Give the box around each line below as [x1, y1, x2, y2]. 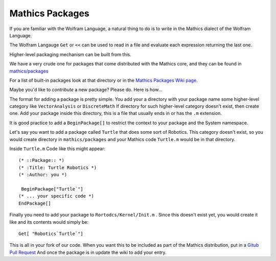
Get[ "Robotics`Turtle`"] [18, 230, 84, 236]
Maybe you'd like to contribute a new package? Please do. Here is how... [9, 87, 163, 93]
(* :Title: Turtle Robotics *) [18, 164, 97, 171]
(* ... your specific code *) [18, 193, 95, 199]
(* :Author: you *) [18, 172, 67, 178]
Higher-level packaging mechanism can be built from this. [9, 51, 131, 57]
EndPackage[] [18, 200, 51, 206]
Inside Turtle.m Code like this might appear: [9, 146, 106, 152]
